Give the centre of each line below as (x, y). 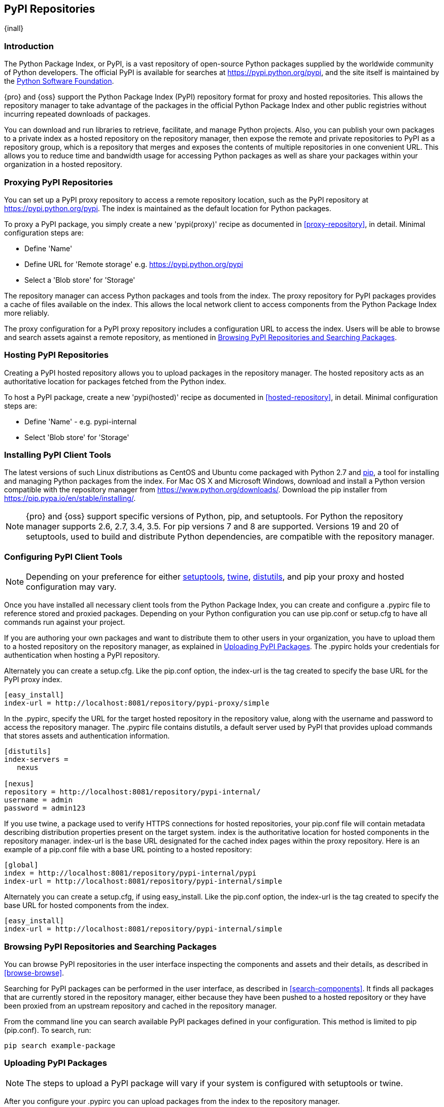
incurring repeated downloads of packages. (77, 114)
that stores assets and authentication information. (87, 736)
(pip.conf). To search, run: (48, 1030)
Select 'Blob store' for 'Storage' (77, 437)
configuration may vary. (71, 587)
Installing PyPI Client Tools (58, 455)
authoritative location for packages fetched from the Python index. (115, 381)
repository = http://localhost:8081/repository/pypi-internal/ (132, 792)
